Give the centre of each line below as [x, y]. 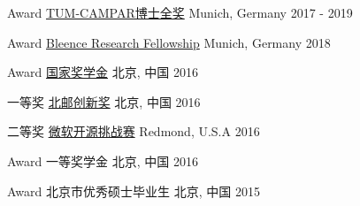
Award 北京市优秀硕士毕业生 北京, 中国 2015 [134, 191]
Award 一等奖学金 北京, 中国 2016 [103, 160]
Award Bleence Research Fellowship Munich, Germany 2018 [169, 42]
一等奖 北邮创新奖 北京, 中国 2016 [104, 101]
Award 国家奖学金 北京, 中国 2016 [103, 72]
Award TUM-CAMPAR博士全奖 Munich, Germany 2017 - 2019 [180, 12]
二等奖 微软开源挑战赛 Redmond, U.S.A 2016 [134, 131]
